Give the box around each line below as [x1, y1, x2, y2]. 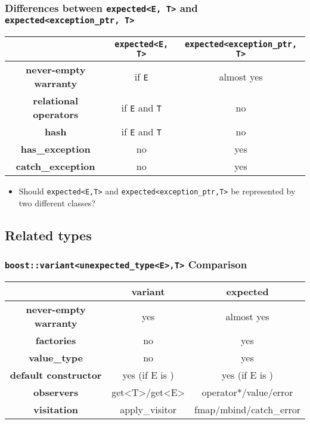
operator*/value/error [201, 385, 293, 400]
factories [35, 333, 76, 348]
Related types [5, 225, 92, 244]
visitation [33, 403, 79, 417]
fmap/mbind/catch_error [194, 403, 300, 417]
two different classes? [18, 196, 95, 209]
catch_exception [15, 159, 95, 174]
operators [33, 107, 79, 122]
